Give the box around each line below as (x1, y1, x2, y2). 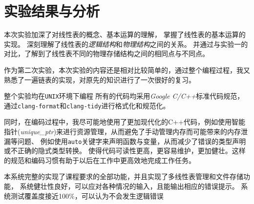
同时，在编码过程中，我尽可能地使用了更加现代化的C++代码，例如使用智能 (4, 117, 245, 127)
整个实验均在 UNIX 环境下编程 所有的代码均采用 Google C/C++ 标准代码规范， (4, 91, 244, 101)
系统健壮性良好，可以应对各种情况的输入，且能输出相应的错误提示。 (20, 181, 239, 191)
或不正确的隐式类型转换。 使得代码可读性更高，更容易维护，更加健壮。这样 (4, 145, 246, 156)
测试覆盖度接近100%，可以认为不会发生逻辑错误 (10, 190, 164, 201)
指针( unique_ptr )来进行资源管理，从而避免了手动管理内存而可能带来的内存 (4, 126, 241, 136)
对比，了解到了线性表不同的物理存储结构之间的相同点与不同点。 (4, 48, 209, 59)
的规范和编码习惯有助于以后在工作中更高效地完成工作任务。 (4, 155, 195, 165)
